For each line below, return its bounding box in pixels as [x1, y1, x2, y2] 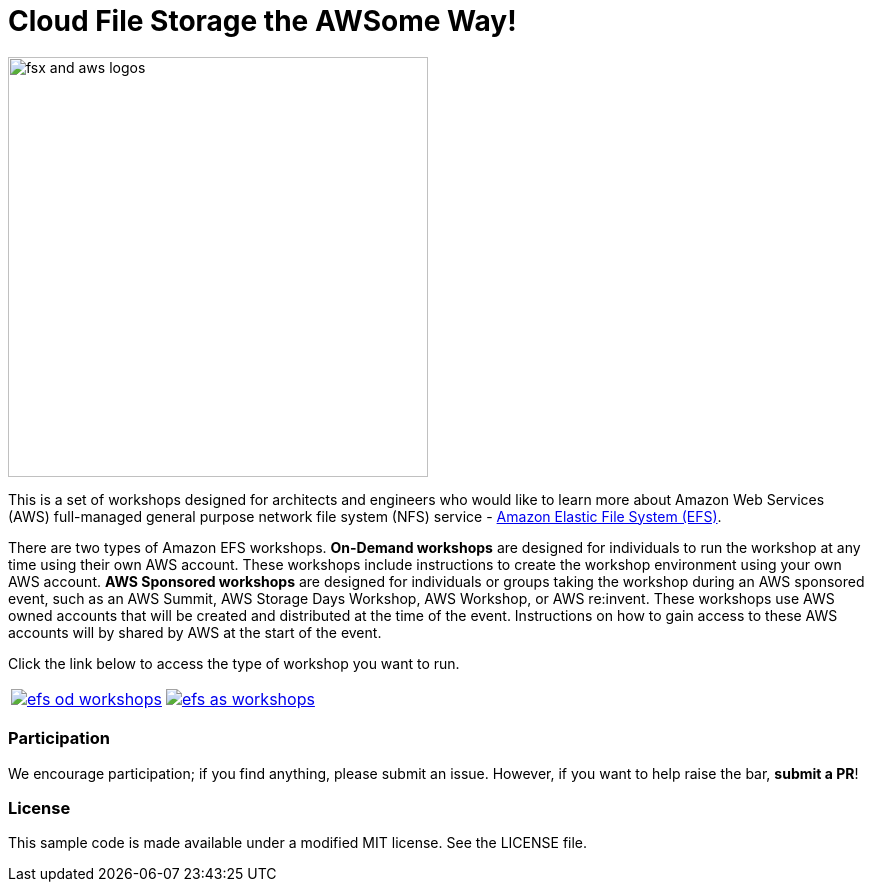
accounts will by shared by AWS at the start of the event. [8, 623, 382, 641]
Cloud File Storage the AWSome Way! [8, 4, 517, 38]
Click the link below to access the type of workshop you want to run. [8, 654, 460, 672]
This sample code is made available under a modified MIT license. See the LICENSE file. [8, 834, 588, 852]
